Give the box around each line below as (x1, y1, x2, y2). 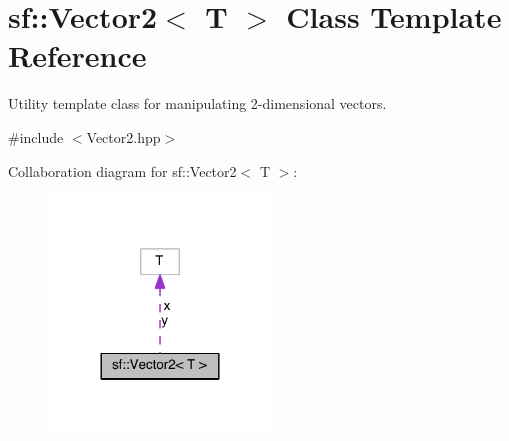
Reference (8, 35, 147, 76)
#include (8, 126, 64, 147)
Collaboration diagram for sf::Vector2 (8, 160, 237, 181)
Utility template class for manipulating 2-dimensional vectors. (8, 93, 387, 114)
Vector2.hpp (86, 126, 161, 147)
